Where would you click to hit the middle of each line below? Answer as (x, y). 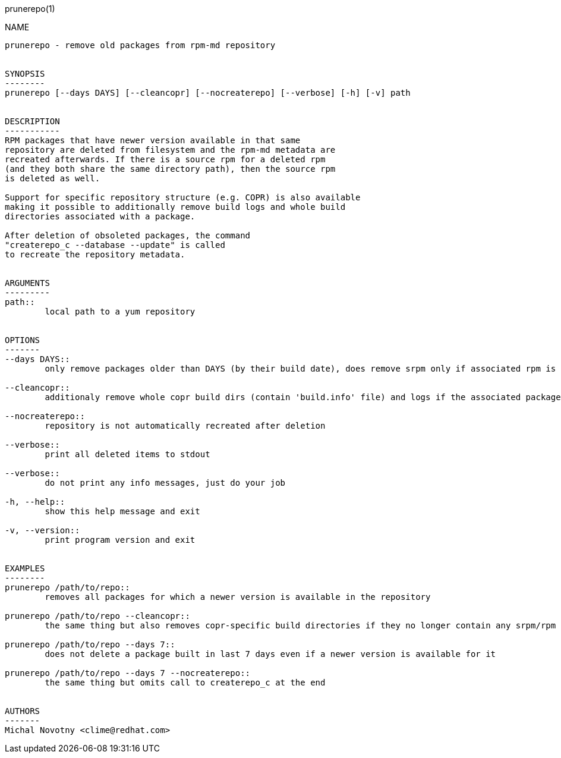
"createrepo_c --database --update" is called (115, 245)
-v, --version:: (42, 530)
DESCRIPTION (32, 121)
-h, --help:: (35, 502)
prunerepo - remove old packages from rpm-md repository (140, 45)
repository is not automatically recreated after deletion (185, 426)
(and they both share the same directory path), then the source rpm (170, 169)
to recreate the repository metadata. (95, 254)
